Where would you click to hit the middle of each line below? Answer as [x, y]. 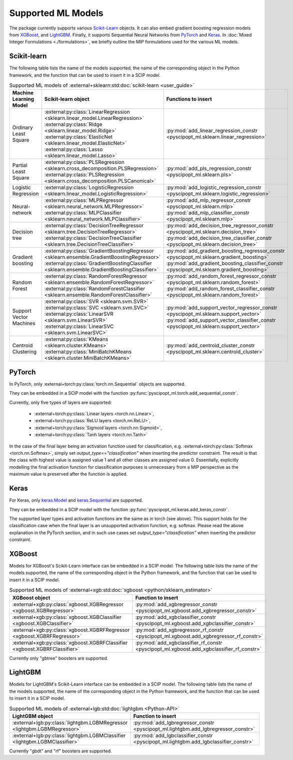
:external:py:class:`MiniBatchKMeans [88, 352]
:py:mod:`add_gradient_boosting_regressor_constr [225, 251]
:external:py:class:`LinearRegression [87, 112]
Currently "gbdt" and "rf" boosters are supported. [60, 751]
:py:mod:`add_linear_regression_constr [212, 131]
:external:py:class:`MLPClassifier [83, 213]
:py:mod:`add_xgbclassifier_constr [176, 617]
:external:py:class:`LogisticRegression [89, 187]
